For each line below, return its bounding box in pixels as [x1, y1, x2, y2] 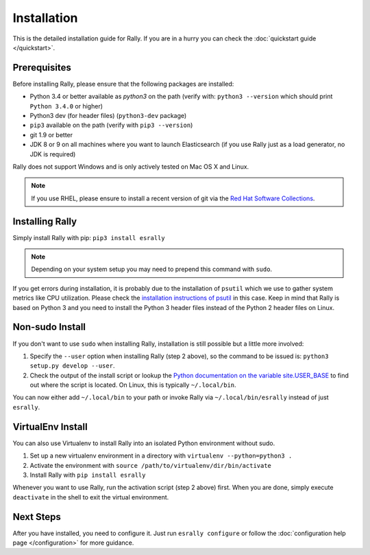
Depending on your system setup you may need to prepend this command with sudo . [31, 265, 273, 274]
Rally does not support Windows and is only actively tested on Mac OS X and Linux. [12, 162, 249, 171]
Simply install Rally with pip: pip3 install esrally [12, 233, 165, 241]
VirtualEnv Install [12, 421, 88, 432]
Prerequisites [12, 62, 71, 73]
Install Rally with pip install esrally [29, 471, 146, 479]
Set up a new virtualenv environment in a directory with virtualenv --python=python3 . [29, 451, 293, 460]
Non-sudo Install [12, 321, 86, 333]
